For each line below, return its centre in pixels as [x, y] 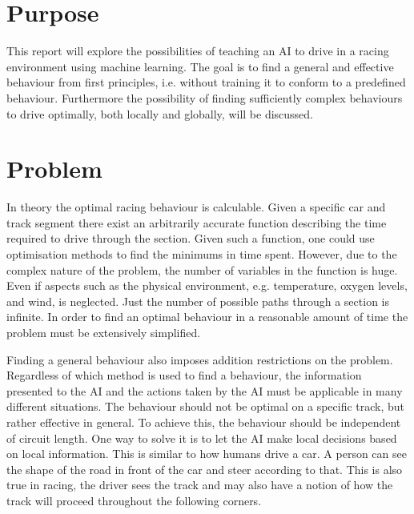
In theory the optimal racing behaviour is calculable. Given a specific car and [196, 207]
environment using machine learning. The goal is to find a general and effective [200, 66]
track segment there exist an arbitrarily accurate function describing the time [197, 222]
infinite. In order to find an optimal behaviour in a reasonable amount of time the [207, 317]
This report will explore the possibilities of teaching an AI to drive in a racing [198, 51]
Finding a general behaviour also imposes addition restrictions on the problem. [200, 359]
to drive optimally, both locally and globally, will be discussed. [160, 113]
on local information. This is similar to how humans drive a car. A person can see [207, 454]
